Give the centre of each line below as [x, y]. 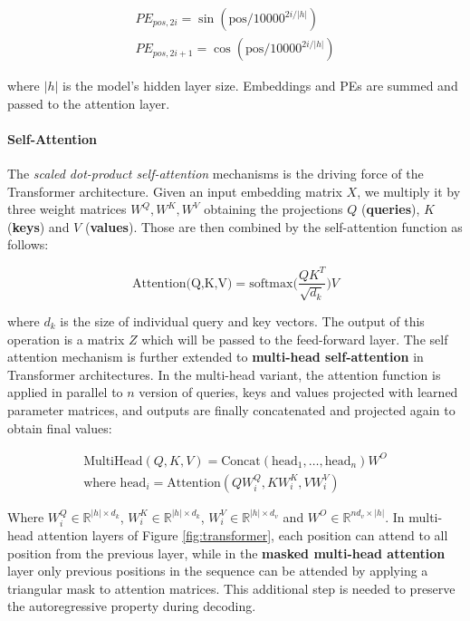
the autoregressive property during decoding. [132, 606]
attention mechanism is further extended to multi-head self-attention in [216, 357]
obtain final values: [60, 427]
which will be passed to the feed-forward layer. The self [295, 339]
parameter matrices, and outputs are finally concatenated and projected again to [231, 409]
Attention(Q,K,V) [182, 283]
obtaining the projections [273, 209]
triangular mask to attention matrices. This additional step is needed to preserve [231, 588]
